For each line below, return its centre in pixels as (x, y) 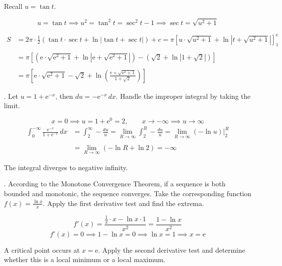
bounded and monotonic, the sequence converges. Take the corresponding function (128, 193)
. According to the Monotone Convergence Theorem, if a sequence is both (115, 184)
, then (64, 96)
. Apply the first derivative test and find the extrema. (124, 203)
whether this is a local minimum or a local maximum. (85, 259)
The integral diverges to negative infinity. (66, 167)
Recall (13, 6)
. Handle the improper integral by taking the (183, 96)
